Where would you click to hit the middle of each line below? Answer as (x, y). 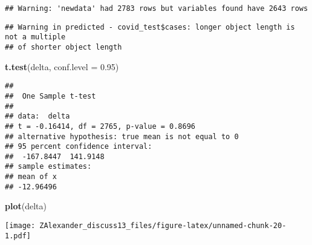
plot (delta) (26, 206)
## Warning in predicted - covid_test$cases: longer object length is (150, 27)
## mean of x (31, 177)
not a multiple (35, 37)
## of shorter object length (63, 47)
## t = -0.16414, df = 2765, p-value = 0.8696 (100, 126)
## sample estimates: (48, 167)
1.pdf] (18, 236)
